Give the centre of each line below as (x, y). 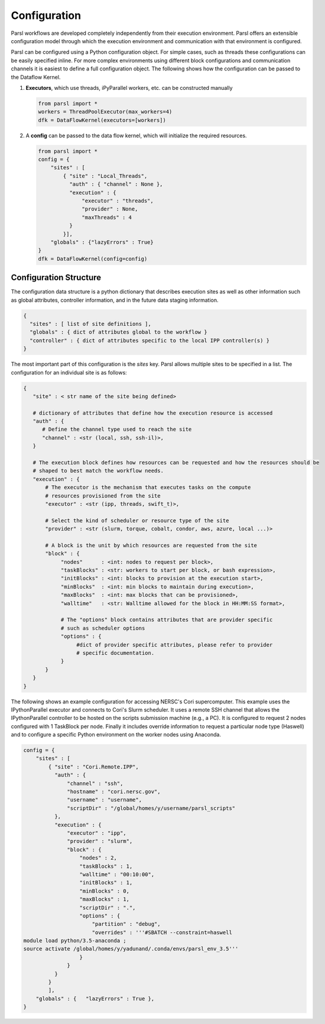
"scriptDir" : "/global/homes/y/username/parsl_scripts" (151, 808)
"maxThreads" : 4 (107, 217)
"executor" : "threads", (118, 201)
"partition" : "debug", (126, 924)
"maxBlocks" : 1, (105, 899)
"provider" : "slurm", (100, 841)
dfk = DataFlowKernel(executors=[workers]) (102, 120)
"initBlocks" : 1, (106, 883)
